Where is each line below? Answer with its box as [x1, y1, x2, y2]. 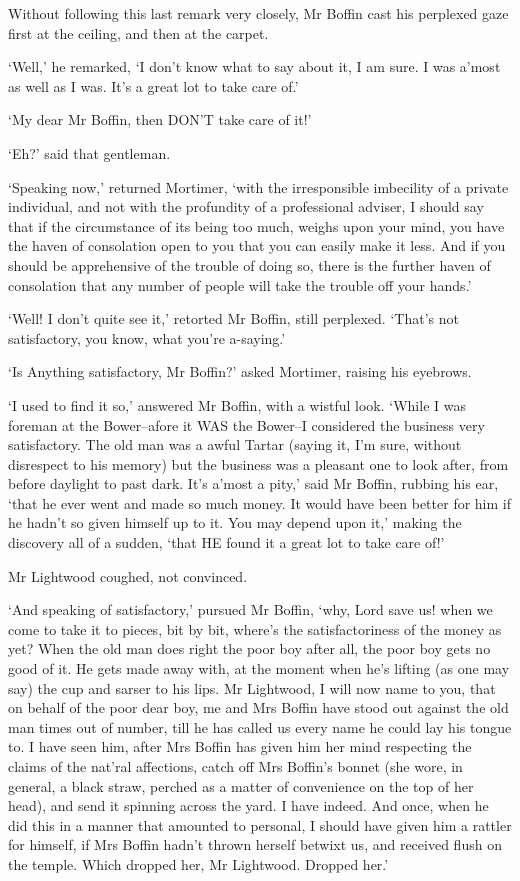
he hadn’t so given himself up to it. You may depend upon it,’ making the [8, 512, 462, 533]
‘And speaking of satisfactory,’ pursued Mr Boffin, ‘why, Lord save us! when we [8, 599, 493, 620]
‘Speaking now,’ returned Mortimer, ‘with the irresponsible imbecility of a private [8, 176, 509, 197]
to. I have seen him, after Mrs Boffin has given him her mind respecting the [8, 736, 472, 757]
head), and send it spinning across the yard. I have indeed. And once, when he [8, 795, 489, 816]
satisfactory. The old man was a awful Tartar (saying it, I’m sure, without [8, 434, 462, 455]
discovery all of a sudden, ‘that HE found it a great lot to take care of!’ [8, 532, 445, 553]
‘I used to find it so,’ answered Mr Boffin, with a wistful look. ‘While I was [8, 394, 466, 415]
